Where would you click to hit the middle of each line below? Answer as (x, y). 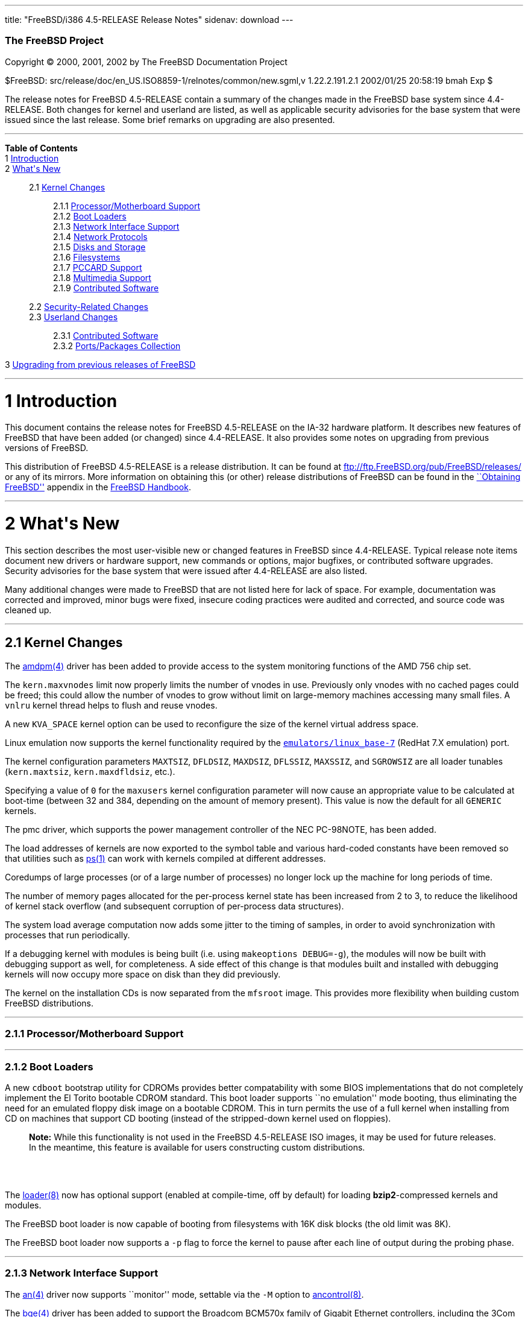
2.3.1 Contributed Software (106, 335)
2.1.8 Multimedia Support (102, 277)
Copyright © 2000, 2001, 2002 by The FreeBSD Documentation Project (146, 62)
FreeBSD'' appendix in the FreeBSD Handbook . (98, 487)
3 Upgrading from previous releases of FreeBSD (100, 364)
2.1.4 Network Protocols (100, 236)
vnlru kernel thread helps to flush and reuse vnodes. (111, 705)
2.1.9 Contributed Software (106, 288)
